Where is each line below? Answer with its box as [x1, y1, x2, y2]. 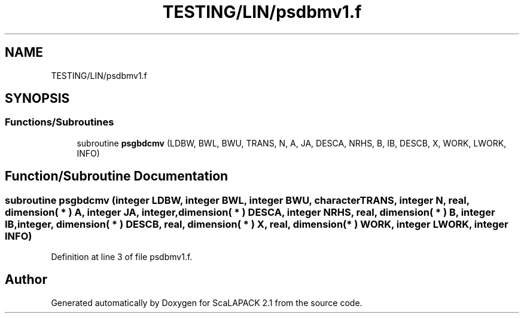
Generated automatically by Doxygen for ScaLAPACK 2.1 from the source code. [51, 297, 362, 308]
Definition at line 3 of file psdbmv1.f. [51, 252, 193, 262]
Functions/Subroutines [5, 116, 114, 129]
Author [5, 272, 47, 288]
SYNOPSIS [5, 91, 70, 106]
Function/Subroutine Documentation [5, 169, 229, 184]
